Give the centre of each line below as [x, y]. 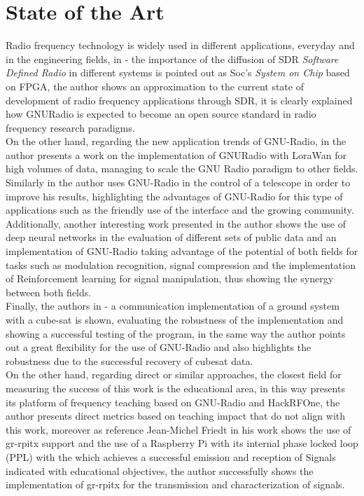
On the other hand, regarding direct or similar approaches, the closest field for [174, 374]
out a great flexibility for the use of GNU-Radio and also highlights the [159, 347]
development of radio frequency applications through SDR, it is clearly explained [179, 100]
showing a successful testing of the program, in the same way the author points [176, 333]
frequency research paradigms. [70, 127]
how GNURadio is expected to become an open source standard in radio [161, 114]
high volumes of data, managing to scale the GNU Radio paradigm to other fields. [182, 168]
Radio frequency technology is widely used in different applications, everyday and [180, 45]
